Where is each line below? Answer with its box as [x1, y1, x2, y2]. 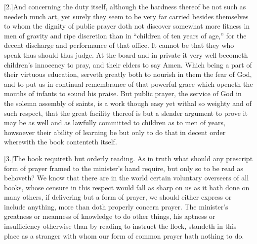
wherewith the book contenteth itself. [4, 137, 117, 147]
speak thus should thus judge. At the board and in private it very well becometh [4, 49, 248, 60]
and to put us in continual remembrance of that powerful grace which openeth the [4, 78, 253, 89]
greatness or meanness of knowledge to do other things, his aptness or [4, 211, 215, 221]
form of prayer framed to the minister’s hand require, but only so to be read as [4, 163, 244, 173]
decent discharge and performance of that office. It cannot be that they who [4, 40, 234, 50]
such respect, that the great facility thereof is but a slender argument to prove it [4, 107, 248, 118]
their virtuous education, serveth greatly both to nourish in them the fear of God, [4, 69, 252, 79]
